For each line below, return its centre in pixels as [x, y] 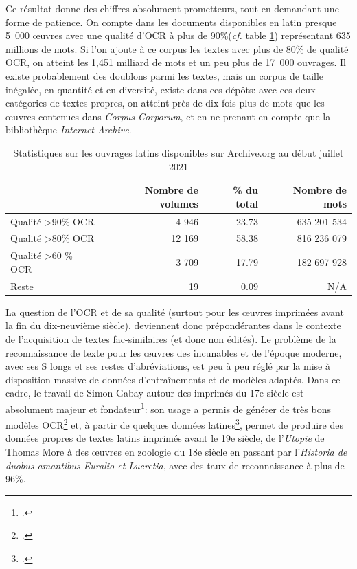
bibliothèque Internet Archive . [69, 130]
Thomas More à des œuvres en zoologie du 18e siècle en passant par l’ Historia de [176, 452]
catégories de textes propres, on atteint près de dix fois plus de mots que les [165, 103]
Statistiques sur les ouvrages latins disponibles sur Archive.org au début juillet [178, 152]
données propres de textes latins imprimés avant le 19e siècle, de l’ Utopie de [165, 438]
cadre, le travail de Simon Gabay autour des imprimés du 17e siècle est [155, 393]
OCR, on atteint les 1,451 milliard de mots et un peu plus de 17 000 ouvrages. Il [176, 62]
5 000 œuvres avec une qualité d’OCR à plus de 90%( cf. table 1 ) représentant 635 [178, 35]
